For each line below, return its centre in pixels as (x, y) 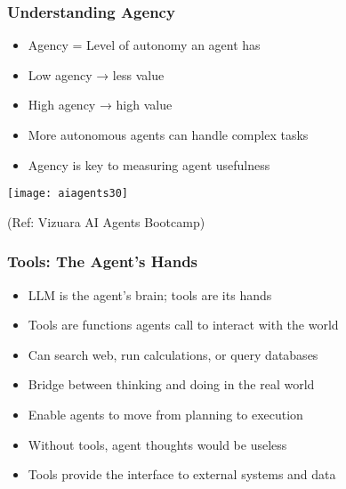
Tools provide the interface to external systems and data (182, 474)
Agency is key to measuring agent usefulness (149, 164)
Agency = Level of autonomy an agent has (144, 45)
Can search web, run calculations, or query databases (173, 354)
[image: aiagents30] (68, 194)
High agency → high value (100, 105)
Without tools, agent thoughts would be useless (157, 444)
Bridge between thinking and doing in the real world (171, 384)
